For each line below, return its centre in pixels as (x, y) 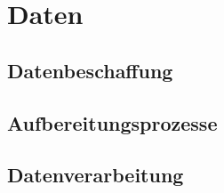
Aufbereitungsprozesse (112, 122)
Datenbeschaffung (90, 70)
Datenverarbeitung (96, 175)
